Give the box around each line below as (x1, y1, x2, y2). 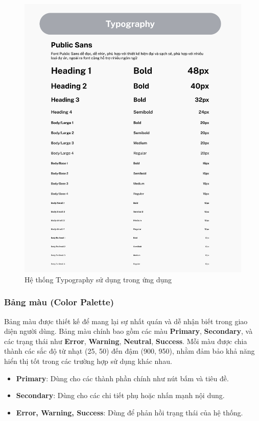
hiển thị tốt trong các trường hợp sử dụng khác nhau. (4, 356, 172, 366)
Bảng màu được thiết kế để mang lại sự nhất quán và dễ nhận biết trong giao (4, 315, 248, 326)
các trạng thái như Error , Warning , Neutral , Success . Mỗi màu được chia (4, 335, 247, 346)
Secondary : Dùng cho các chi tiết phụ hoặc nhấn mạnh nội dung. (16, 390, 225, 401)
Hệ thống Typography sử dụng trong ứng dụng (25, 274, 172, 284)
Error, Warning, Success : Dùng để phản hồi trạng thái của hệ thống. (16, 407, 243, 417)
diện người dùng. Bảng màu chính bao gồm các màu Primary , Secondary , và (4, 326, 253, 336)
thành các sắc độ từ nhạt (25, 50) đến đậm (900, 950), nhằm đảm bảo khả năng (4, 346, 255, 356)
